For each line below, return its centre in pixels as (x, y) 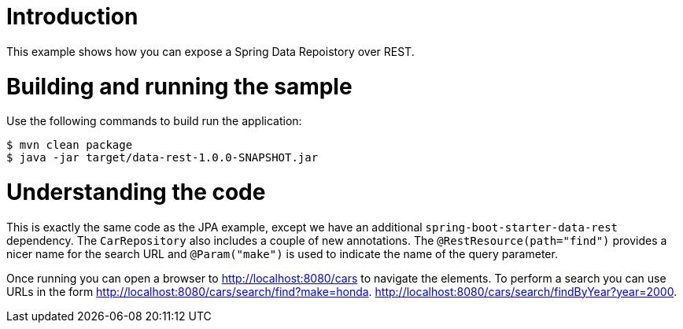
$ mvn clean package (70, 145)
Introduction (72, 17)
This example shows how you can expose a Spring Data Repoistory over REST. (210, 51)
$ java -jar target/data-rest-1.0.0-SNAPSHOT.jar (162, 158)
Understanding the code (136, 192)
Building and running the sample (179, 86)
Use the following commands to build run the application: (154, 121)
